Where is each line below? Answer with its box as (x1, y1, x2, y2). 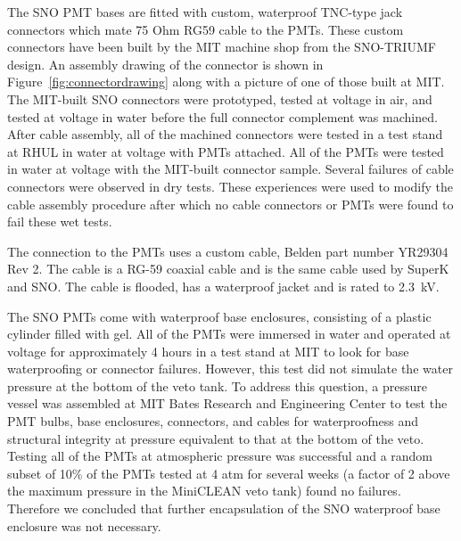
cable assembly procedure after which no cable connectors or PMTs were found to (7, 194, 454, 213)
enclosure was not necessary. (7, 516, 161, 535)
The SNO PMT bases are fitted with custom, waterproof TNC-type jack (7, 3, 403, 20)
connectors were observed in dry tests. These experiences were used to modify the (7, 176, 454, 195)
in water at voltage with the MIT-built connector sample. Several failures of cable (7, 160, 454, 178)
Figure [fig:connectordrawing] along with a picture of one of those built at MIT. (7, 72, 445, 91)
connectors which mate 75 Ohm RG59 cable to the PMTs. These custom (7, 20, 404, 38)
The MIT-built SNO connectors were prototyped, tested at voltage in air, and (7, 89, 432, 108)
